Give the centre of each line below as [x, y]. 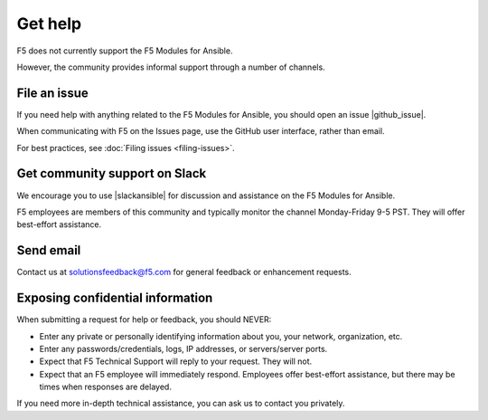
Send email [49, 250]
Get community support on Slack [112, 173]
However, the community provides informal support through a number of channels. [171, 67]
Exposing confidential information [115, 298]
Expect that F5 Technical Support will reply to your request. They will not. [176, 361]
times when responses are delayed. [105, 387]
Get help [49, 24]
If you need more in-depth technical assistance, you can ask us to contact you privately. [181, 404]
